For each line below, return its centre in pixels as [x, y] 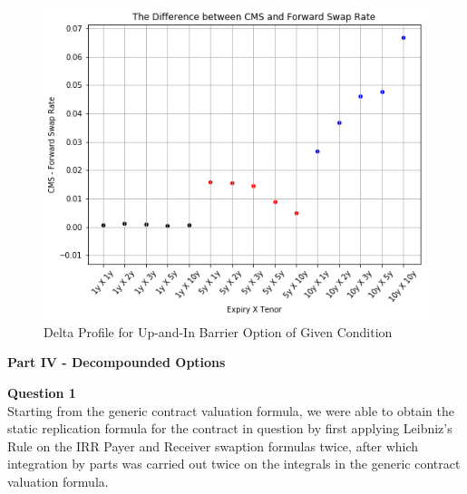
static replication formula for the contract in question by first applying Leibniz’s [230, 428]
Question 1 [42, 392]
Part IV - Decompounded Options [117, 362]
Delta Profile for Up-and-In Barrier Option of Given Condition [218, 331]
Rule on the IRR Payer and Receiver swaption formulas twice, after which [213, 446]
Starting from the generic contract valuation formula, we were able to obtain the [231, 410]
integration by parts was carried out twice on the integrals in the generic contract [234, 464]
